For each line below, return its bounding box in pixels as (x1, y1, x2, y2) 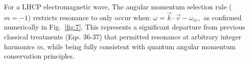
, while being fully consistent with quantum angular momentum (43, 41, 236, 51)
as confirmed (203, 12, 242, 22)
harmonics (4, 41, 35, 51)
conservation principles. (4, 51, 74, 61)
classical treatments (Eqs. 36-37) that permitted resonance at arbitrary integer (4, 32, 242, 41)
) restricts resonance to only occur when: (28, 12, 151, 22)
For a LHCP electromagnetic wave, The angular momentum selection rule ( (4, 1, 232, 11)
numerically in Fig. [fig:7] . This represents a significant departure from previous (4, 22, 245, 32)
